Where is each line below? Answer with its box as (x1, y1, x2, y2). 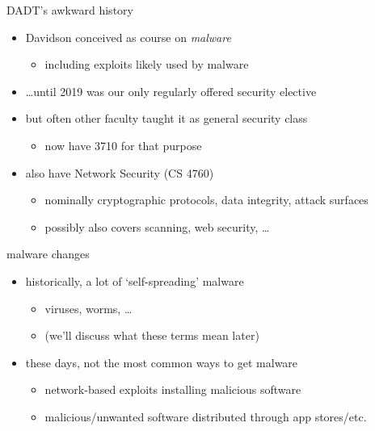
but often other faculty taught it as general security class (25, 110, 308, 127)
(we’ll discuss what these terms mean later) (44, 327, 259, 344)
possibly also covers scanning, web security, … (44, 218, 270, 235)
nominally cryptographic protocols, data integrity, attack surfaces (44, 191, 369, 208)
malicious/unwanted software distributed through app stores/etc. (44, 408, 367, 425)
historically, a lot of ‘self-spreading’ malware (25, 272, 244, 289)
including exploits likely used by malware (44, 56, 249, 73)
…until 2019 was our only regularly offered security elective (25, 82, 317, 99)
